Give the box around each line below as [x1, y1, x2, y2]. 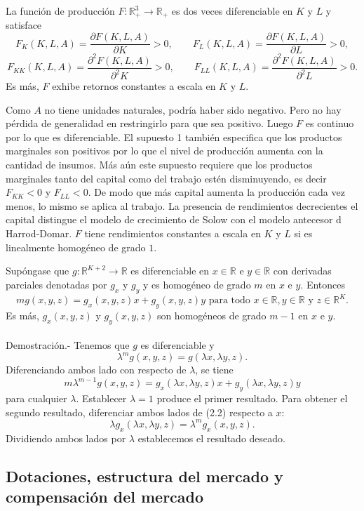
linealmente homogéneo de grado [6, 239, 146, 254]
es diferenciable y [140, 338, 215, 352]
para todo [208, 296, 250, 306]
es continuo [305, 116, 354, 131]
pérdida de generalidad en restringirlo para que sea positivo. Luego [6, 116, 293, 131]
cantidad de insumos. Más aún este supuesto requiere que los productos [6, 157, 313, 171]
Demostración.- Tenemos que [6, 338, 130, 352]
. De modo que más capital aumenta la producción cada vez [88, 185, 345, 199]
